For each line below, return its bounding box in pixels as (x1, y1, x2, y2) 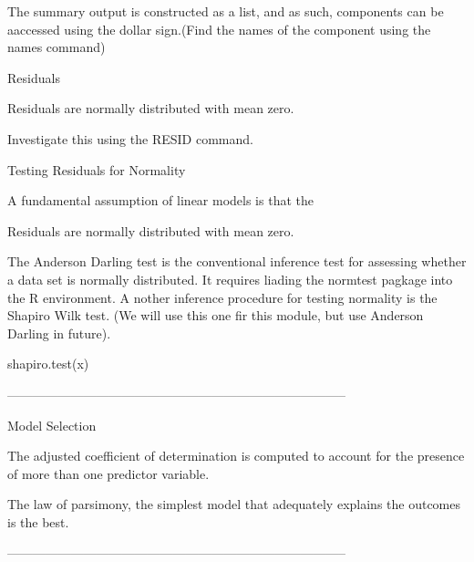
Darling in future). (7, 323, 111, 342)
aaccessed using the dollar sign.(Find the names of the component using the (7, 19, 431, 38)
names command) (7, 37, 106, 57)
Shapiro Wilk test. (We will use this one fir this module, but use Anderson (7, 306, 424, 325)
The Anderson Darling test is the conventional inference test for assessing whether (7, 252, 467, 271)
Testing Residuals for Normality (7, 160, 186, 179)
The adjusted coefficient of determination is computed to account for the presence (7, 446, 465, 465)
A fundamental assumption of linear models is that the (7, 191, 314, 210)
